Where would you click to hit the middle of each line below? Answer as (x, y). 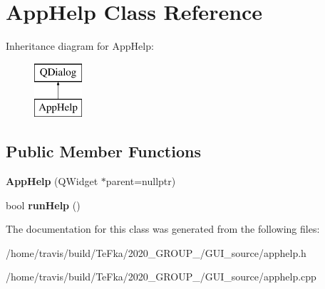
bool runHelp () (43, 205)
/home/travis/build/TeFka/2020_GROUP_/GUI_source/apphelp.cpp (161, 277)
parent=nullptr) (141, 181)
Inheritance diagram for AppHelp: (80, 46)
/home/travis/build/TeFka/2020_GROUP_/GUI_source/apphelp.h (156, 252)
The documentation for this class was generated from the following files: (163, 229)
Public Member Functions (103, 151)
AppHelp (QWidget (52, 181)
